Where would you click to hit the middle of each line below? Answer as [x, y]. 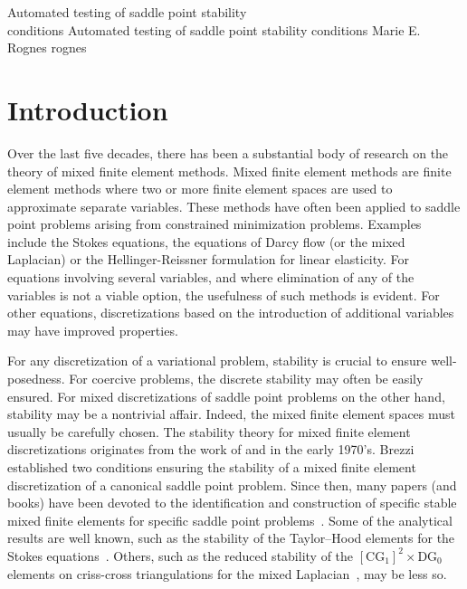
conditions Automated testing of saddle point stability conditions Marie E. [214, 29]
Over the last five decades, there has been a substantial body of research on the [228, 152]
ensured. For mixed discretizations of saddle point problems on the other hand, [226, 396]
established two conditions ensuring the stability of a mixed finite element [212, 467]
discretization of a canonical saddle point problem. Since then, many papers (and [232, 484]
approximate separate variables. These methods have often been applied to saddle [234, 206]
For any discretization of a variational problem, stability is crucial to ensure [217, 361]
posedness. [36, 379]
